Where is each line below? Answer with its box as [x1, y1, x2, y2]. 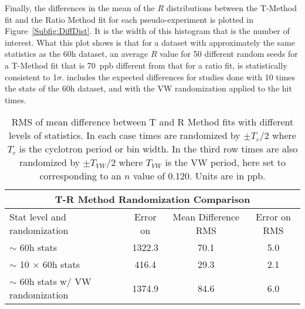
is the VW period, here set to [165, 155, 286, 169]
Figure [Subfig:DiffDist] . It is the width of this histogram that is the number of [5, 25, 290, 37]
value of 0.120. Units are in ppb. [133, 169, 266, 183]
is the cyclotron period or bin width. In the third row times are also [19, 142, 298, 156]
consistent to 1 [5, 70, 57, 83]
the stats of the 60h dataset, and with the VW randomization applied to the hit [5, 82, 292, 94]
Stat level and [9, 210, 66, 224]
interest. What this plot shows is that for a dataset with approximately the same [5, 36, 295, 48]
